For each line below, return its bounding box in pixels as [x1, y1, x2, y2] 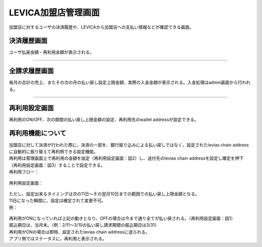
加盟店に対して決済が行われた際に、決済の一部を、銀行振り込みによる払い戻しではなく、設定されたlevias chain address [9, 142, 249, 147]
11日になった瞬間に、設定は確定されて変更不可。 [9, 198, 106, 203]
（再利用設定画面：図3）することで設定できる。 [9, 162, 105, 168]
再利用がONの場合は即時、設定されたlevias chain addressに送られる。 [9, 229, 150, 234]
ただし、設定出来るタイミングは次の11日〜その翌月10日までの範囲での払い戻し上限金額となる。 [9, 191, 200, 197]
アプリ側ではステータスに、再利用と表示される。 [9, 236, 107, 242]
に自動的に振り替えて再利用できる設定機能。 [9, 148, 98, 154]
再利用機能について [9, 129, 66, 137]
